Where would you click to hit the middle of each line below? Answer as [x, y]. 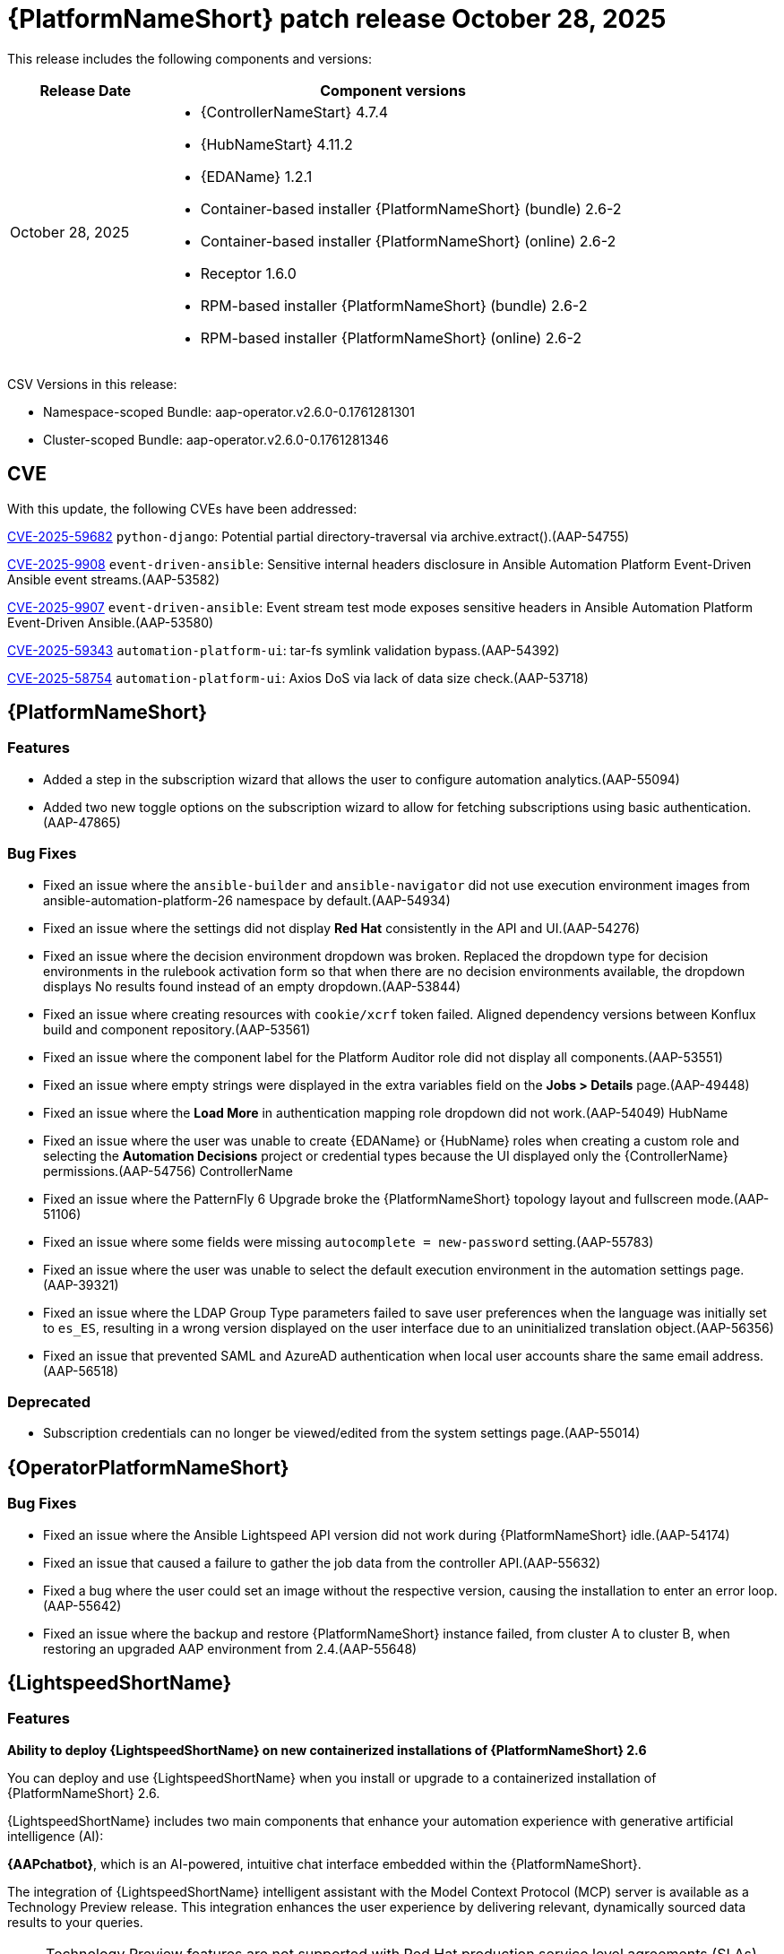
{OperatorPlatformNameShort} [148, 1467]
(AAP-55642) [82, 1605]
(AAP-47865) [82, 822]
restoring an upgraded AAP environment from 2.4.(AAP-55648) [230, 1648]
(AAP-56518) [81, 1370]
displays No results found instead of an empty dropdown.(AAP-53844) [252, 986]
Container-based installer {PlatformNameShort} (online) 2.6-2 [408, 241]
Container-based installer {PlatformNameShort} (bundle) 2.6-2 [411, 208]
